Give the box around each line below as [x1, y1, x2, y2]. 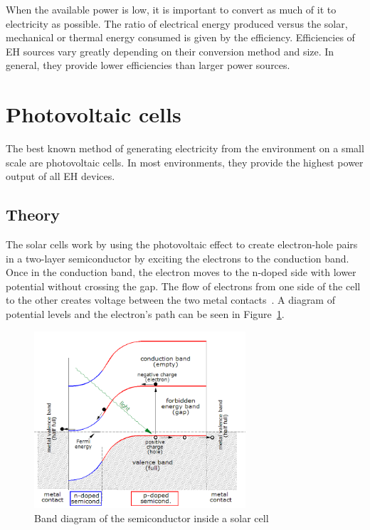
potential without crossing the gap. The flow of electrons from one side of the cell [6, 278, 361, 293]
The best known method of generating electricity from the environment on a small [6, 141, 364, 156]
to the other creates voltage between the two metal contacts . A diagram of [6, 292, 335, 307]
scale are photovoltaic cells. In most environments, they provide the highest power [6, 154, 364, 169]
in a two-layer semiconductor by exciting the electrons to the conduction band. [6, 250, 349, 265]
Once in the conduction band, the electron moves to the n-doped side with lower [6, 265, 356, 280]
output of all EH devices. [6, 169, 115, 184]
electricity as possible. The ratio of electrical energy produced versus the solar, [6, 16, 348, 31]
